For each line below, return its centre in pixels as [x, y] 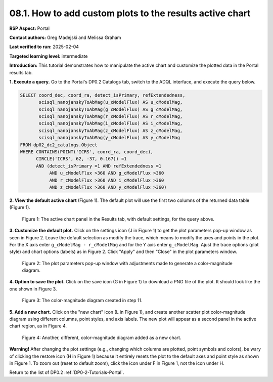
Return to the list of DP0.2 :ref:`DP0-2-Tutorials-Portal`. [67, 372]
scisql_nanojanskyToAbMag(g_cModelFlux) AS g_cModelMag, [111, 109]
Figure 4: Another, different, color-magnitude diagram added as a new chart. [102, 337]
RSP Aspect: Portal [30, 28]
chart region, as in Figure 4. [38, 326]
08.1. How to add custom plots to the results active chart [130, 13]
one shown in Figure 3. [33, 289]
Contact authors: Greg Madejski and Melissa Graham [65, 37]
